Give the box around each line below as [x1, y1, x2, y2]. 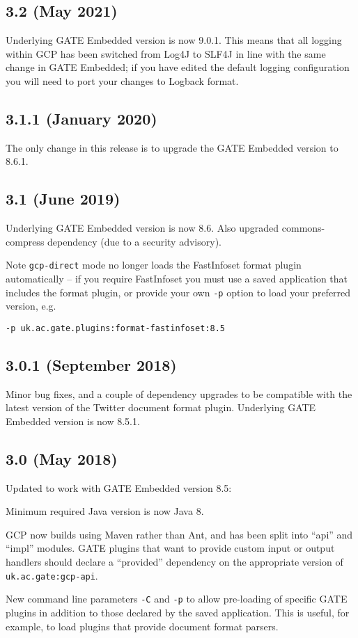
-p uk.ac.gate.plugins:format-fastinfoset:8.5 [6, 323, 225, 333]
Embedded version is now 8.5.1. [6, 413, 140, 428]
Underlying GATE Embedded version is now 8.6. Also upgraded [6, 221, 279, 235]
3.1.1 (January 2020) [6, 107, 157, 129]
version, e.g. [6, 298, 56, 313]
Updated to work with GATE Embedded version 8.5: [6, 480, 232, 495]
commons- [281, 221, 325, 235]
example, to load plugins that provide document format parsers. [6, 619, 279, 633]
